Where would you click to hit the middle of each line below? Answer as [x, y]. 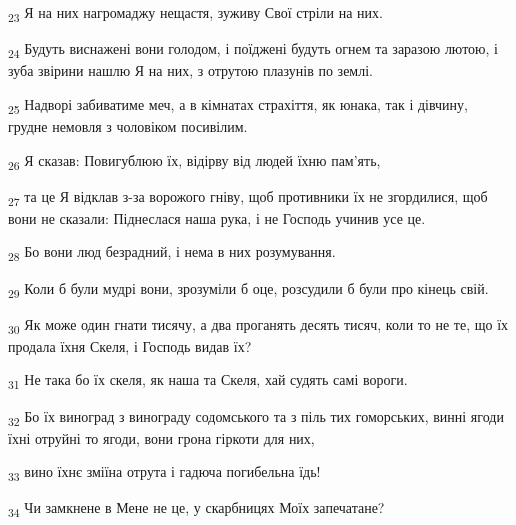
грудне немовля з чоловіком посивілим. [128, 125]
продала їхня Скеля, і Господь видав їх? [130, 345]
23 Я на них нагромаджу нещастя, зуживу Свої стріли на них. [195, 13]
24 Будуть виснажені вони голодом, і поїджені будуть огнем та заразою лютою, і [253, 49]
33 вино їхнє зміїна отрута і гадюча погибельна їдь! [164, 473]
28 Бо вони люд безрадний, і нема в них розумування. [172, 253]
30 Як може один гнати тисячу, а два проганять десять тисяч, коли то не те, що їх [258, 325]
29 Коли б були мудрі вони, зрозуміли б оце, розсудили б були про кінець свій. [248, 289]
